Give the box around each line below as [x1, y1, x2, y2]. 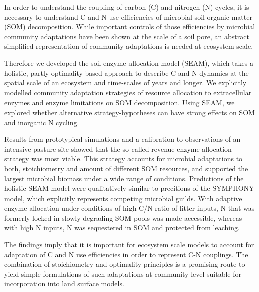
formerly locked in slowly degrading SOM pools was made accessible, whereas [4, 212, 242, 223]
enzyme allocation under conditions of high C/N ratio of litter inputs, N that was [4, 203, 255, 213]
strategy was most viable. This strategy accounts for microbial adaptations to [4, 153, 243, 164]
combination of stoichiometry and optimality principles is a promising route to [4, 259, 245, 269]
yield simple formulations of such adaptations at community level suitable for [4, 268, 241, 279]
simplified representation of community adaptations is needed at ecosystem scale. [4, 41, 253, 51]
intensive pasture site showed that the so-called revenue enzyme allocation [4, 143, 232, 154]
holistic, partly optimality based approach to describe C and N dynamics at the [4, 67, 249, 78]
